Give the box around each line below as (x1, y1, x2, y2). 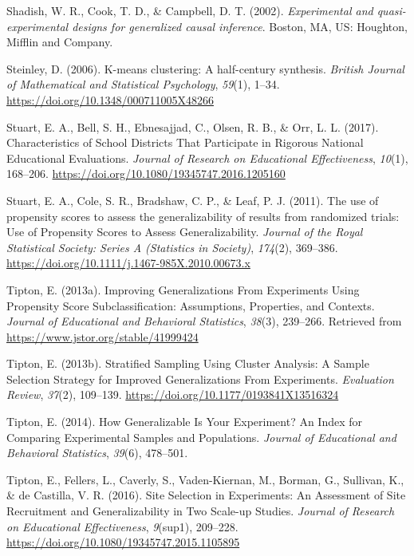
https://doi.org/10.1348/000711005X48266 (6, 91, 214, 108)
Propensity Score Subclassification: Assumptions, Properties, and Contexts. (6, 297, 375, 313)
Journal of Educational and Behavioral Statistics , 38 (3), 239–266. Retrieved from (6, 313, 402, 329)
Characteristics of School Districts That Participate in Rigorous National (6, 134, 364, 151)
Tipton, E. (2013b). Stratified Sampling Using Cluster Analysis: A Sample (6, 355, 369, 372)
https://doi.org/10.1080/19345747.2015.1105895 (6, 534, 240, 550)
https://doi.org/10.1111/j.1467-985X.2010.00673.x (6, 254, 250, 271)
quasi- (377, 2, 406, 18)
